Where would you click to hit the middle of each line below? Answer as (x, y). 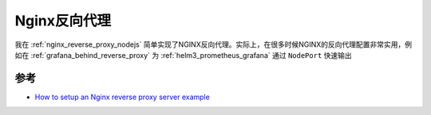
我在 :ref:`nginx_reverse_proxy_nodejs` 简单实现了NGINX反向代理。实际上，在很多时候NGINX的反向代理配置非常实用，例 (214, 44)
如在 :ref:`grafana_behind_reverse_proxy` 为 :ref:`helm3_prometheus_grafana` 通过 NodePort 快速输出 (184, 55)
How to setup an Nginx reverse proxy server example (123, 97)
